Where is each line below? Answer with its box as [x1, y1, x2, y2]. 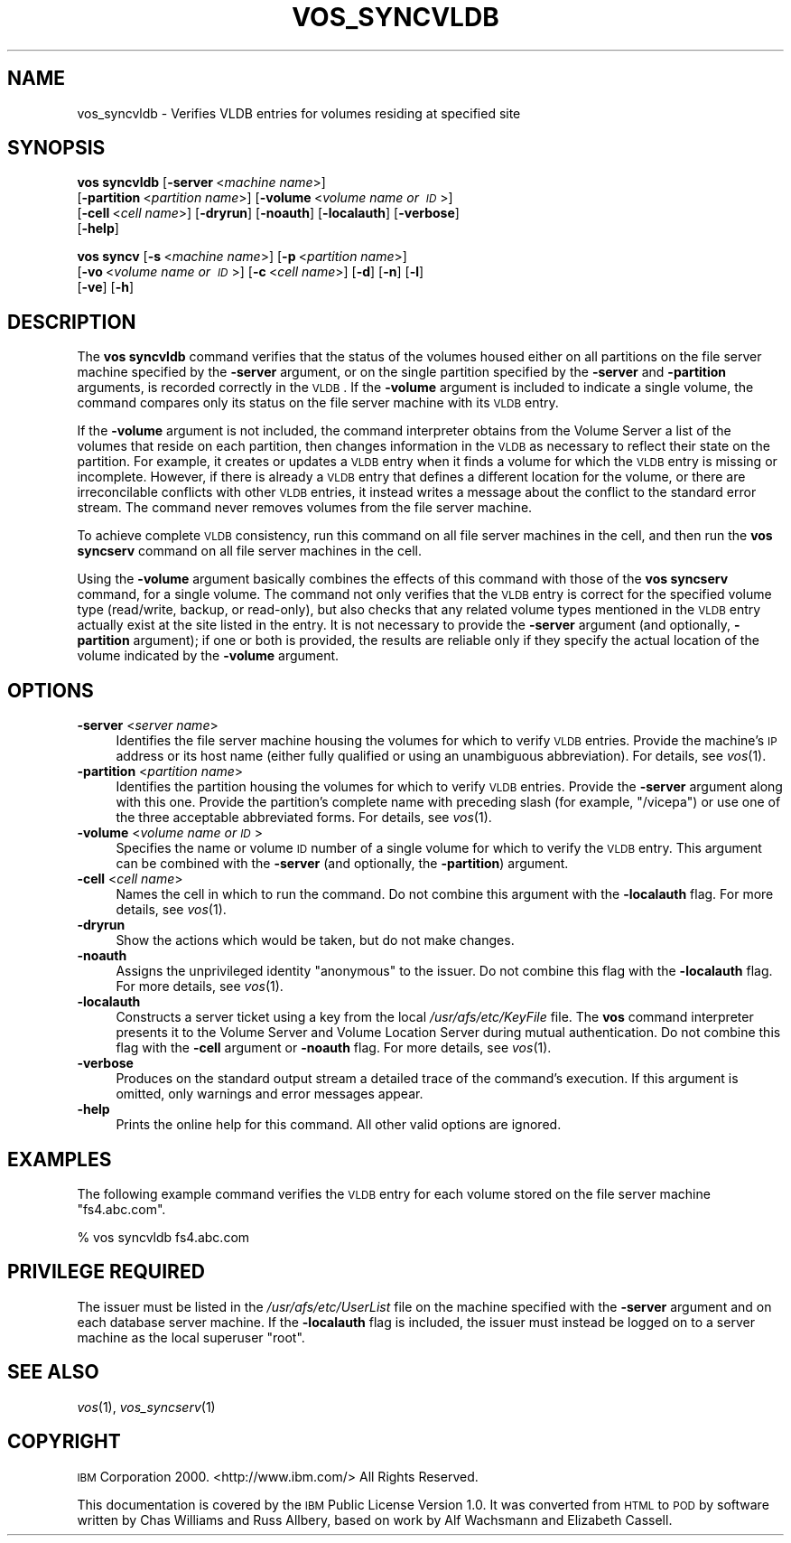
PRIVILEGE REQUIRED [7, 1260, 205, 1284]
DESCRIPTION [7, 310, 136, 333]
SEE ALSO [7, 1361, 99, 1384]
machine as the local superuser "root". [77, 1329, 305, 1345]
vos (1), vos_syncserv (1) [77, 1398, 216, 1415]
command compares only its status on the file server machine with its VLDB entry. [77, 395, 559, 411]
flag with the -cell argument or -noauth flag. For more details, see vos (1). [116, 1040, 552, 1056]
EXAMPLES [7, 1147, 112, 1171]
